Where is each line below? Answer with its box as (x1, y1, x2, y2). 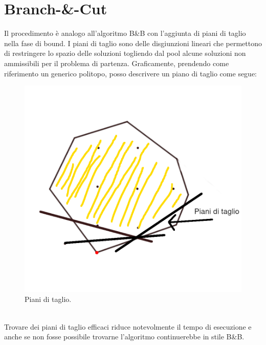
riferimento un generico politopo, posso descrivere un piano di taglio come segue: (4, 68, 257, 78)
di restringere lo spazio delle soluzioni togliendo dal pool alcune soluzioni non (4, 48, 246, 58)
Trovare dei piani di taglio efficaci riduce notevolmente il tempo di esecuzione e (4, 321, 252, 332)
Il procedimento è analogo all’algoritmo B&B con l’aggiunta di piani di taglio (4, 28, 246, 38)
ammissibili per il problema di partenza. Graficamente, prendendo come (4, 57, 229, 68)
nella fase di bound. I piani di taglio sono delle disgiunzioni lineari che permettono (4, 37, 262, 48)
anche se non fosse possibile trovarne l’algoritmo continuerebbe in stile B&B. (4, 331, 245, 342)
